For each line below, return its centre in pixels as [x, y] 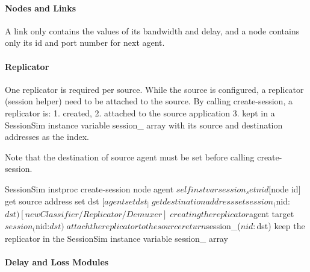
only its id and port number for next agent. [85, 43]
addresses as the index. [47, 137]
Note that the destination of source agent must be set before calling [130, 157]
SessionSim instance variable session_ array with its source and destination [144, 125]
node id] [286, 188]
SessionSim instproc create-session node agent [89, 188]
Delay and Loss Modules [57, 262]
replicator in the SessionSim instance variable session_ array [116, 239]
